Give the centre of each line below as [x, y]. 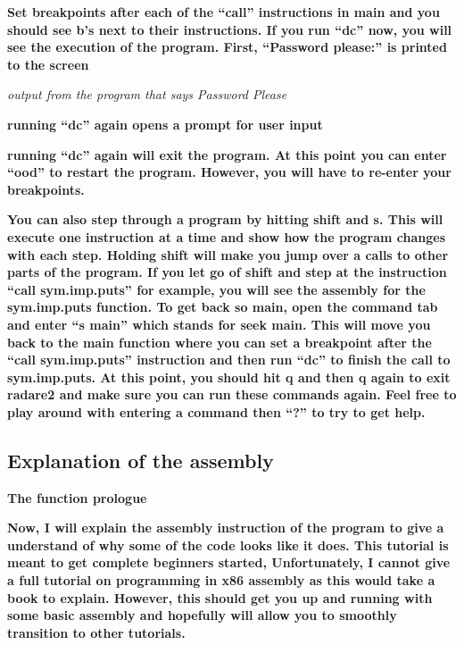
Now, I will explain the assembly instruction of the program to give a [226, 528]
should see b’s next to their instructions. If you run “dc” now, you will [230, 29]
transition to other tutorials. [96, 632]
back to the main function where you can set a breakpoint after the [220, 342]
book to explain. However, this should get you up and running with [220, 597]
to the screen [48, 64]
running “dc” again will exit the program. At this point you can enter [227, 154]
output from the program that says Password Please [147, 94]
